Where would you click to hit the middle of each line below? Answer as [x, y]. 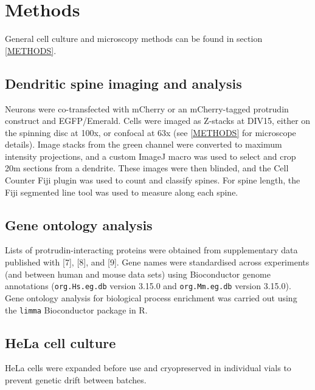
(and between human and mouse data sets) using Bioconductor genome [138, 274]
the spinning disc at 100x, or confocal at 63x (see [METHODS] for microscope [151, 132]
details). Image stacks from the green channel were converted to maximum [144, 144]
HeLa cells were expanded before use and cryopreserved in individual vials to [148, 368]
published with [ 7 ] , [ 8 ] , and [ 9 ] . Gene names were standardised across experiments [157, 262]
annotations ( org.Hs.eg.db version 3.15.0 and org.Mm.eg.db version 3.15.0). [148, 286]
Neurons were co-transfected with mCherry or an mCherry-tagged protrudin [147, 108]
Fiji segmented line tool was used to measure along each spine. [122, 192]
